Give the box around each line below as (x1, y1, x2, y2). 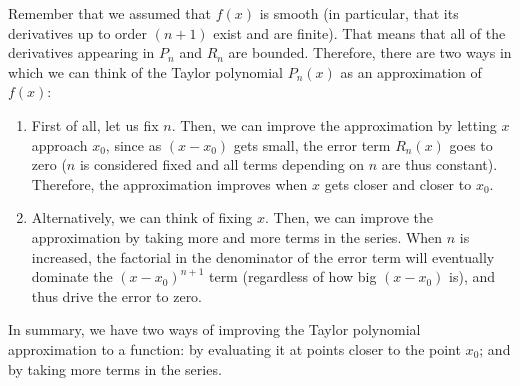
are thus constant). (381, 154, 498, 175)
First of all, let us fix (31, 114, 159, 135)
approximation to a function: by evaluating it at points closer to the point (8, 338, 461, 359)
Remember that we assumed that (8, 3, 211, 23)
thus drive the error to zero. (31, 285, 203, 306)
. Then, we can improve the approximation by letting (171, 114, 497, 135)
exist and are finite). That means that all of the (213, 22, 506, 43)
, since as (105, 134, 162, 155)
